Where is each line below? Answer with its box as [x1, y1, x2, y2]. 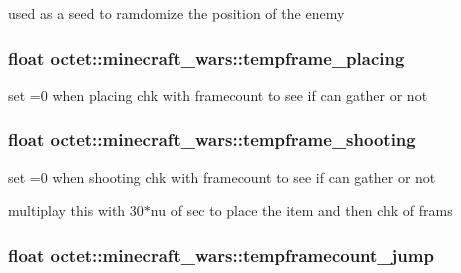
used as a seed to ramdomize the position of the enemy [8, 3, 345, 23]
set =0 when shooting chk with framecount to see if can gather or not [8, 166, 436, 187]
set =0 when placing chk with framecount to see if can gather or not [8, 84, 428, 105]
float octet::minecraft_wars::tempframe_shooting [8, 127, 416, 152]
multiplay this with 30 [8, 200, 144, 221]
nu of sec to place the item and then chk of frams [150, 200, 453, 221]
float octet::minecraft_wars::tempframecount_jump [8, 242, 434, 267]
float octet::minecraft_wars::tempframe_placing [8, 45, 405, 70]
